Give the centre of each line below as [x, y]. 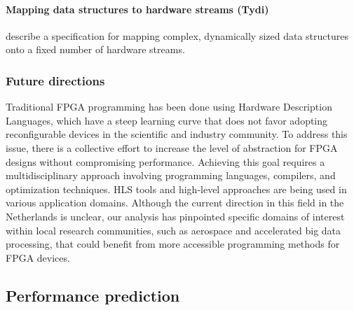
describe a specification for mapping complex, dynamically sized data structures [177, 35]
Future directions [55, 80]
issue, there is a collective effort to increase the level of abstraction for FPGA [172, 147]
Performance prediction [93, 295]
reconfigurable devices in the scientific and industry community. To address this [177, 134]
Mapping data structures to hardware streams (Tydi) [137, 9]
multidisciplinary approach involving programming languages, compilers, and [171, 175]
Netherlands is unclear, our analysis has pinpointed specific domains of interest [175, 216]
